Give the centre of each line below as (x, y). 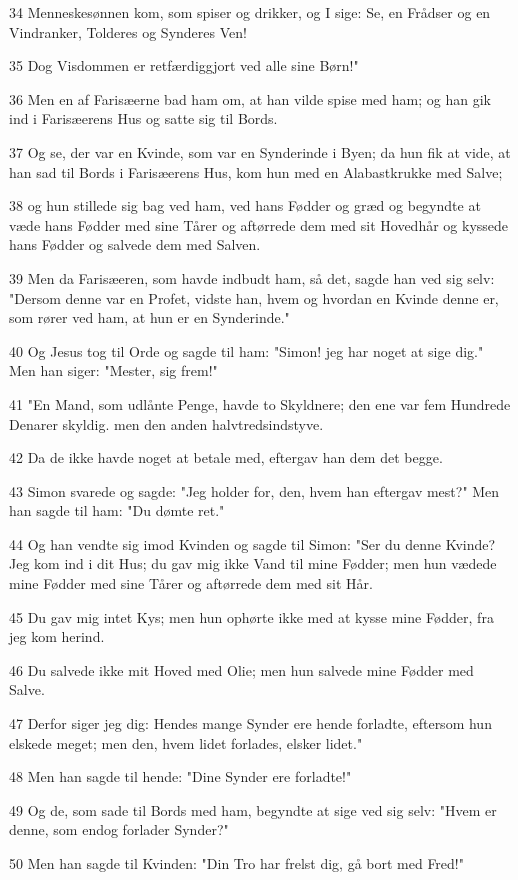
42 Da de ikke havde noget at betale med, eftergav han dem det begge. (226, 457)
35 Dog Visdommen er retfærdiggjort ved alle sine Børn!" (184, 65)
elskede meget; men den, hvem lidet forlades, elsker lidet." (186, 742)
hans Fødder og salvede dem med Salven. (135, 244)
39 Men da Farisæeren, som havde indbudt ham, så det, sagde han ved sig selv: (252, 277)
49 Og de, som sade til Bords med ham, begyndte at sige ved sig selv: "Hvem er (253, 809)
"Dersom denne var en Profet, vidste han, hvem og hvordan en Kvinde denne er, (254, 297)
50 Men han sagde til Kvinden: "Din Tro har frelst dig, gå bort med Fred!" (236, 863)
